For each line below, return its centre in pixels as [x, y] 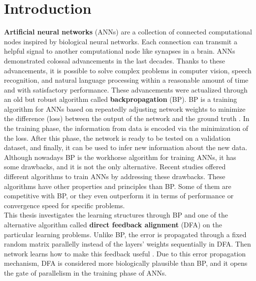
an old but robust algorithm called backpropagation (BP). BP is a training [121, 99]
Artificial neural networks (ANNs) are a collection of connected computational [128, 32]
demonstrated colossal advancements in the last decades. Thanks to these [114, 60]
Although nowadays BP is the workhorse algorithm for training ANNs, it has [120, 157]
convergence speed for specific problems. [64, 205]
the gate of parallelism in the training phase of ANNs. [85, 272]
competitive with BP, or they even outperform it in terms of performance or [119, 196]
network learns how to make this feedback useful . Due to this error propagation [125, 253]
